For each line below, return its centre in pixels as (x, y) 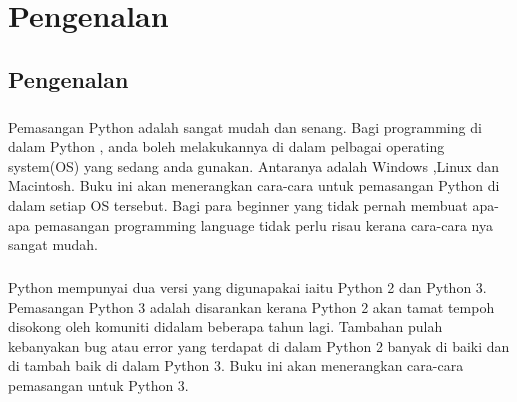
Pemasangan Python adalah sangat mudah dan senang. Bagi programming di (245, 126)
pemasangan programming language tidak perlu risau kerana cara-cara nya (264, 224)
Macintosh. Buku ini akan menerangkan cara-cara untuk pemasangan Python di (254, 185)
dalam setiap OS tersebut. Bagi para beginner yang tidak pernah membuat (238, 204)
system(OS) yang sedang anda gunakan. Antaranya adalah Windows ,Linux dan (253, 165)
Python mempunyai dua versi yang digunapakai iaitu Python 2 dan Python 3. (247, 287)
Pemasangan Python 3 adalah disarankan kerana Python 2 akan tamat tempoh (251, 306)
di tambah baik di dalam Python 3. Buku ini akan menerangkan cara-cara (236, 365)
